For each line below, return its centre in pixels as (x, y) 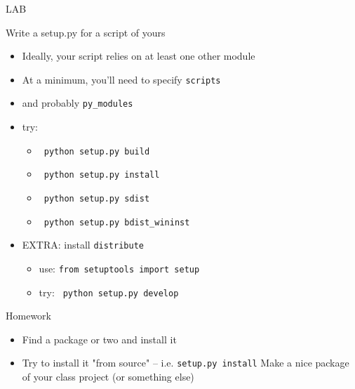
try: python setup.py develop (109, 292)
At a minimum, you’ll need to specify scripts (121, 79)
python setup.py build (97, 151)
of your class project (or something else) (108, 377)
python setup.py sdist (97, 199)
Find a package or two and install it (99, 339)
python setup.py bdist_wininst (117, 222)
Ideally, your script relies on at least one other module (139, 56)
